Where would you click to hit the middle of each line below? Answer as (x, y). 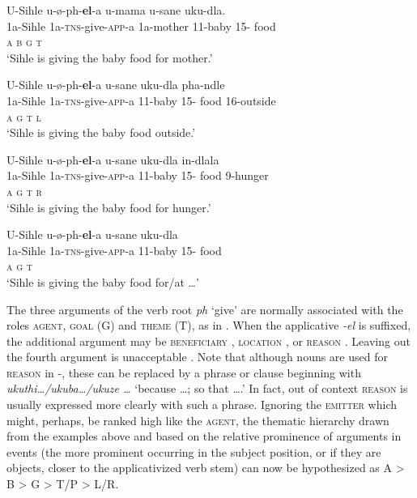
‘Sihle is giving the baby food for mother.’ (110, 57)
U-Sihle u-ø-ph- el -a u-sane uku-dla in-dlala (113, 159)
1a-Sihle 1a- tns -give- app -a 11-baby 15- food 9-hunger (138, 175)
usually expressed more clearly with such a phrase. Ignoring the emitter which (202, 404)
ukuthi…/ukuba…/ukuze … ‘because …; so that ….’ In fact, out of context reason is (207, 388)
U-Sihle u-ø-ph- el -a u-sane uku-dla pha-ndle (116, 85)
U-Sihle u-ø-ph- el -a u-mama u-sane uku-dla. (116, 10)
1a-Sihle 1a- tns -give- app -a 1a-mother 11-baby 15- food (141, 26)
